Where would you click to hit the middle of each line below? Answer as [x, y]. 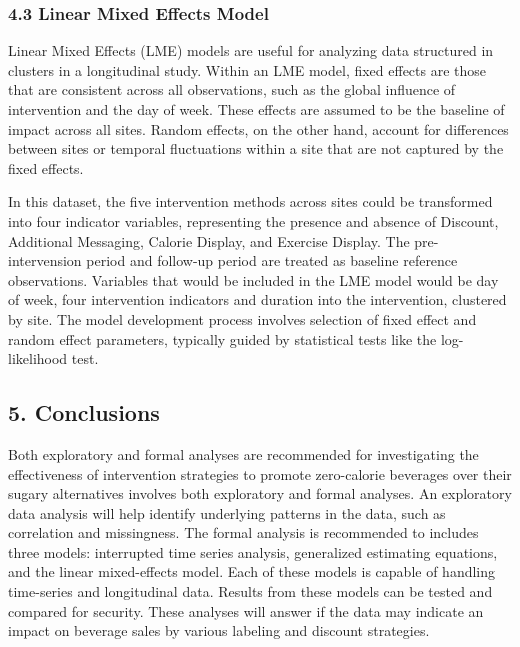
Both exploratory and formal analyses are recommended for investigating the [243, 453]
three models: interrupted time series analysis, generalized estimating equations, [253, 551]
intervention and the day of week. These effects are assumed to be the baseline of [256, 109]
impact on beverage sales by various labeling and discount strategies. [219, 630]
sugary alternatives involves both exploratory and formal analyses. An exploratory [260, 493]
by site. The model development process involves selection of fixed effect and [242, 318]
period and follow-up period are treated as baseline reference [272, 260]
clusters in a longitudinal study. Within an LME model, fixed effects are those [247, 69]
